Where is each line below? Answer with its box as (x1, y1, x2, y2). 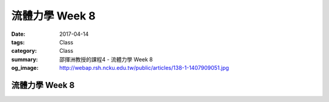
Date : (11, 30, 26, 38)
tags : (11, 38, 25, 46)
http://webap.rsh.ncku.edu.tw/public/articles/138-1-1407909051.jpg (59, 64, 230, 72)
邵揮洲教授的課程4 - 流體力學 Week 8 (59, 55, 153, 63)
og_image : (11, 64, 39, 72)
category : (11, 47, 37, 55)
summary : (11, 55, 38, 63)
